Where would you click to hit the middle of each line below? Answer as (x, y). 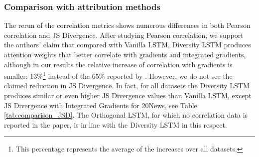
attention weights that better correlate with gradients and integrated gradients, (125, 54)
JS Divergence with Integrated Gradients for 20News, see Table (101, 105)
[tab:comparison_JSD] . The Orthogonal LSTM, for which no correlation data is (126, 115)
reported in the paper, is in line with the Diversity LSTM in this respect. (116, 124)
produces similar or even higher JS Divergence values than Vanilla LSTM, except (128, 95)
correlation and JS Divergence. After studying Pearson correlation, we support (124, 35)
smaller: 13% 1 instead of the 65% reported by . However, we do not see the (118, 75)
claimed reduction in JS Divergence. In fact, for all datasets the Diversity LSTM (127, 85)
